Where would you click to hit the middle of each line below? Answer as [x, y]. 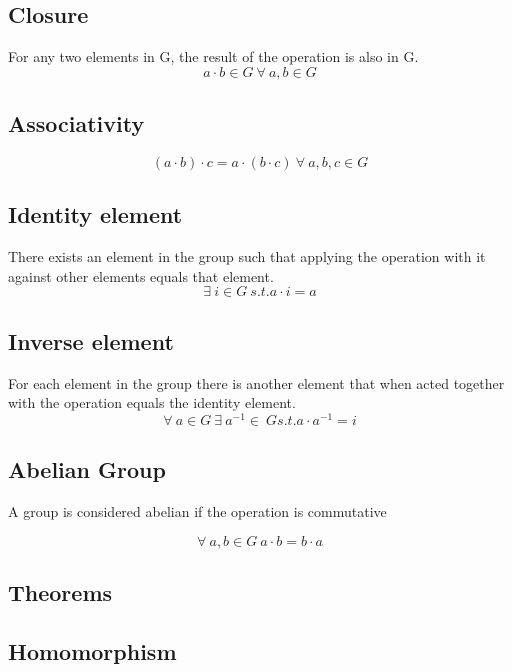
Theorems [60, 592]
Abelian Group [87, 469]
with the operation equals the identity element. [152, 402]
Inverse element [91, 340]
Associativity [76, 123]
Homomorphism [92, 650]
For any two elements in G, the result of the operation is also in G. [213, 56]
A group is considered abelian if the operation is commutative [197, 511]
